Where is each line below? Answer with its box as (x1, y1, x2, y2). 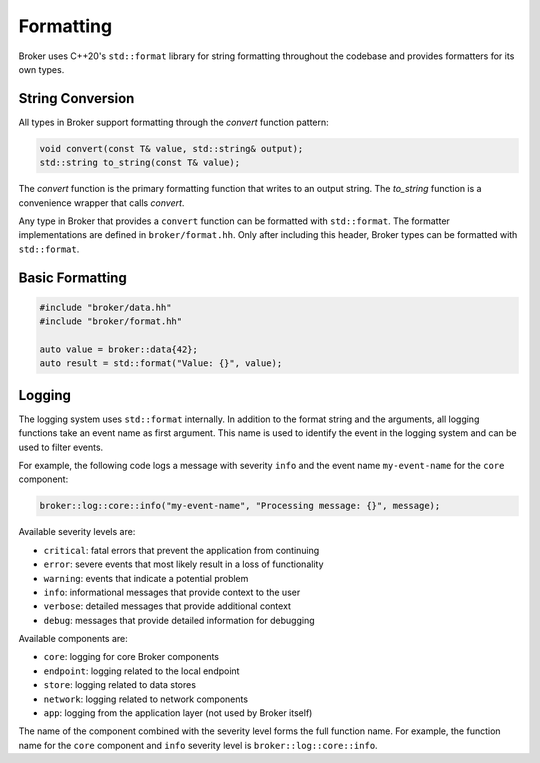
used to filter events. (18, 441, 104, 453)
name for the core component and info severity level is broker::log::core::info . (18, 739, 379, 751)
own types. (18, 63, 65, 75)
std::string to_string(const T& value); (39, 157, 240, 169)
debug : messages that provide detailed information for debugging (43, 614, 315, 626)
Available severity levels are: (18, 526, 136, 538)
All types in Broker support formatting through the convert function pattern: (18, 116, 329, 128)
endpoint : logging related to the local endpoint (43, 665, 240, 677)
